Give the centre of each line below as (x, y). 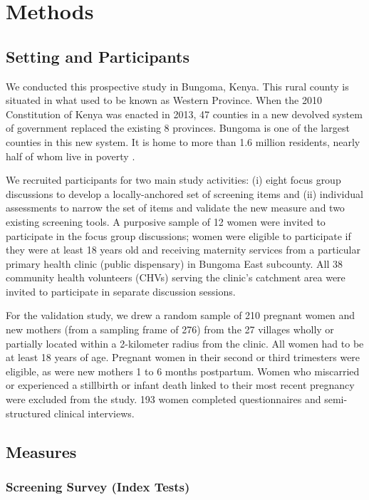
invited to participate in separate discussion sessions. (121, 291)
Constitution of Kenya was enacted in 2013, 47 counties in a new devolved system (184, 114)
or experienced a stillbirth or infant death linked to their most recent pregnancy (180, 385)
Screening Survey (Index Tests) (98, 486)
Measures (41, 451)
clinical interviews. (94, 413)
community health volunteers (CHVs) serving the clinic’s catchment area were (176, 277)
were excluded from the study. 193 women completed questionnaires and (163, 399)
